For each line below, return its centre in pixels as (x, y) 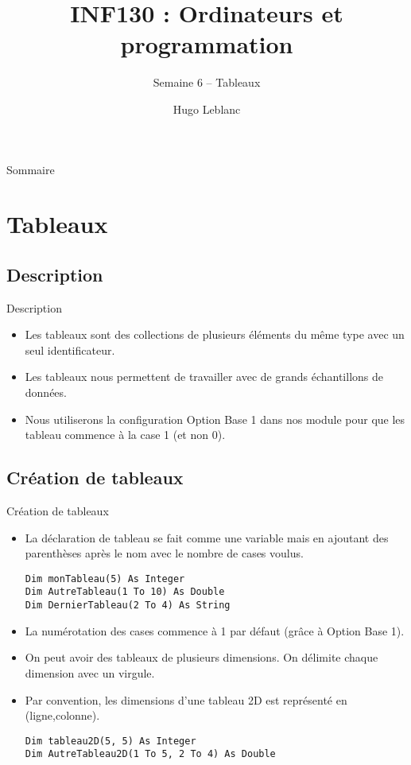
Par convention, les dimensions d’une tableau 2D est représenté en (186, 699)
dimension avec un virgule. (90, 672)
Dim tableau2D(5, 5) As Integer (111, 741)
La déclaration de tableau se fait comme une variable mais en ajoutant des (207, 537)
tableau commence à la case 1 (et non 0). (125, 435)
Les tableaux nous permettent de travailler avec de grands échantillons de (204, 377)
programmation (207, 44)
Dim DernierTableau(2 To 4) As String (128, 606)
